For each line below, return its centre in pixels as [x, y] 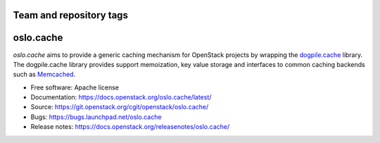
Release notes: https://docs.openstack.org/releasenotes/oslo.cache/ [130, 127]
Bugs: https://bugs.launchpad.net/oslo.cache [96, 117]
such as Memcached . [44, 75]
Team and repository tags [70, 15]
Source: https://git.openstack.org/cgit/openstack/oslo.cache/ [120, 107]
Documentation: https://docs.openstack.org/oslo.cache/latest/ [121, 97]
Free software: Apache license [75, 87]
